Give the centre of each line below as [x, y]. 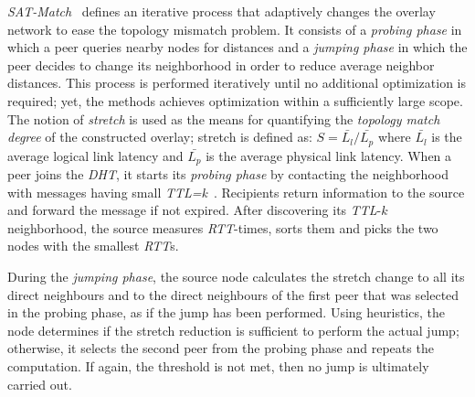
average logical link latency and [95, 155]
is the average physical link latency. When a [329, 155]
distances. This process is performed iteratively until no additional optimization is [237, 83]
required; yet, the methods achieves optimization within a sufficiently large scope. [235, 100]
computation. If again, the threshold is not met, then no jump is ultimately [218, 366]
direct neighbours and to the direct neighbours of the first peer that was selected [233, 294]
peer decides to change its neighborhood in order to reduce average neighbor [221, 64]
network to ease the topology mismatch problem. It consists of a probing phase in [235, 29]
